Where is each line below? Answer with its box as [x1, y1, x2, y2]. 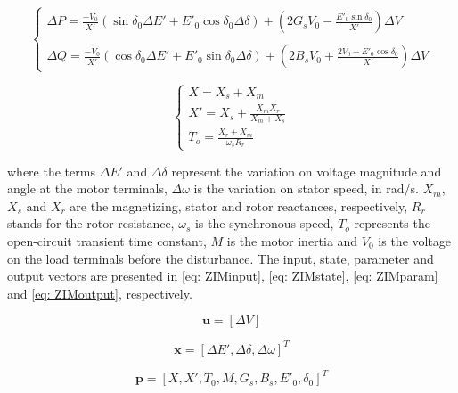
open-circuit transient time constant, [7, 231, 207, 250]
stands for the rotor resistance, [7, 214, 175, 233]
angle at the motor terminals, [7, 179, 168, 198]
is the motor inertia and [226, 231, 358, 250]
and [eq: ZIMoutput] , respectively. [7, 283, 192, 302]
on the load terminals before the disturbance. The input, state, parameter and [7, 249, 434, 267]
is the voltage [378, 231, 452, 250]
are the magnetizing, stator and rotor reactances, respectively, [70, 196, 408, 215]
